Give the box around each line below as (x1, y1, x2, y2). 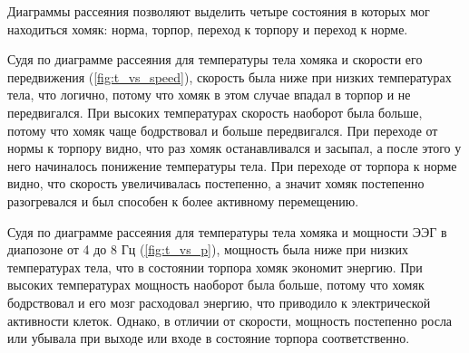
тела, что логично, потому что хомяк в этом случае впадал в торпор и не (7, 85, 411, 104)
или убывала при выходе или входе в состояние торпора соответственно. (7, 329, 410, 348)
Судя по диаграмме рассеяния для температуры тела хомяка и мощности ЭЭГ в (7, 222, 447, 241)
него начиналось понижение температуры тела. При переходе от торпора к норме (7, 156, 457, 175)
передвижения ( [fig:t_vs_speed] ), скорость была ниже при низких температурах (7, 67, 452, 86)
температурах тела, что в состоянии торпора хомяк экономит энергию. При (7, 257, 423, 276)
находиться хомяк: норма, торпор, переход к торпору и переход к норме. (7, 19, 408, 38)
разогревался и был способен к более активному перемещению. (7, 191, 359, 210)
